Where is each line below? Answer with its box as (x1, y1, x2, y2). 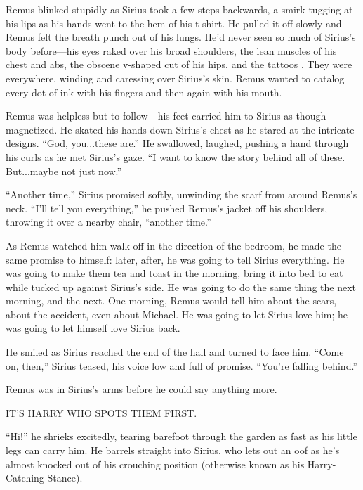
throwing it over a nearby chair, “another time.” (6, 214, 211, 229)
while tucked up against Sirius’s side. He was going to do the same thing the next (6, 279, 357, 294)
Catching (6, 470, 44, 485)
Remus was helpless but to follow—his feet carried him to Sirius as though (6, 108, 326, 123)
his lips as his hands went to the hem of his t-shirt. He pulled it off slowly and (6, 15, 342, 30)
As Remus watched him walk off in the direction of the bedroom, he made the (6, 238, 341, 252)
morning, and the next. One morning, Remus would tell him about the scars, (6, 293, 337, 308)
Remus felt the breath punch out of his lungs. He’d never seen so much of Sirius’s (6, 30, 356, 44)
